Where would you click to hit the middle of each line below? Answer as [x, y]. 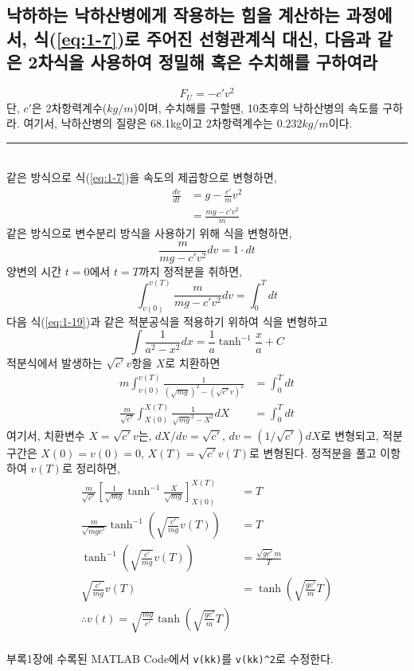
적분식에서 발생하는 [55, 363]
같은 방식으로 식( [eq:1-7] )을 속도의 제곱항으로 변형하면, [142, 177]
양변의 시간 [34, 271]
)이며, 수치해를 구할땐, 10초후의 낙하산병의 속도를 [256, 107]
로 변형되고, [350, 435]
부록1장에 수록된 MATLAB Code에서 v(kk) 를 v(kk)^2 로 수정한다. [170, 658]
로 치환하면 [193, 363]
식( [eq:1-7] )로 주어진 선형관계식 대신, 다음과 [202, 38]
